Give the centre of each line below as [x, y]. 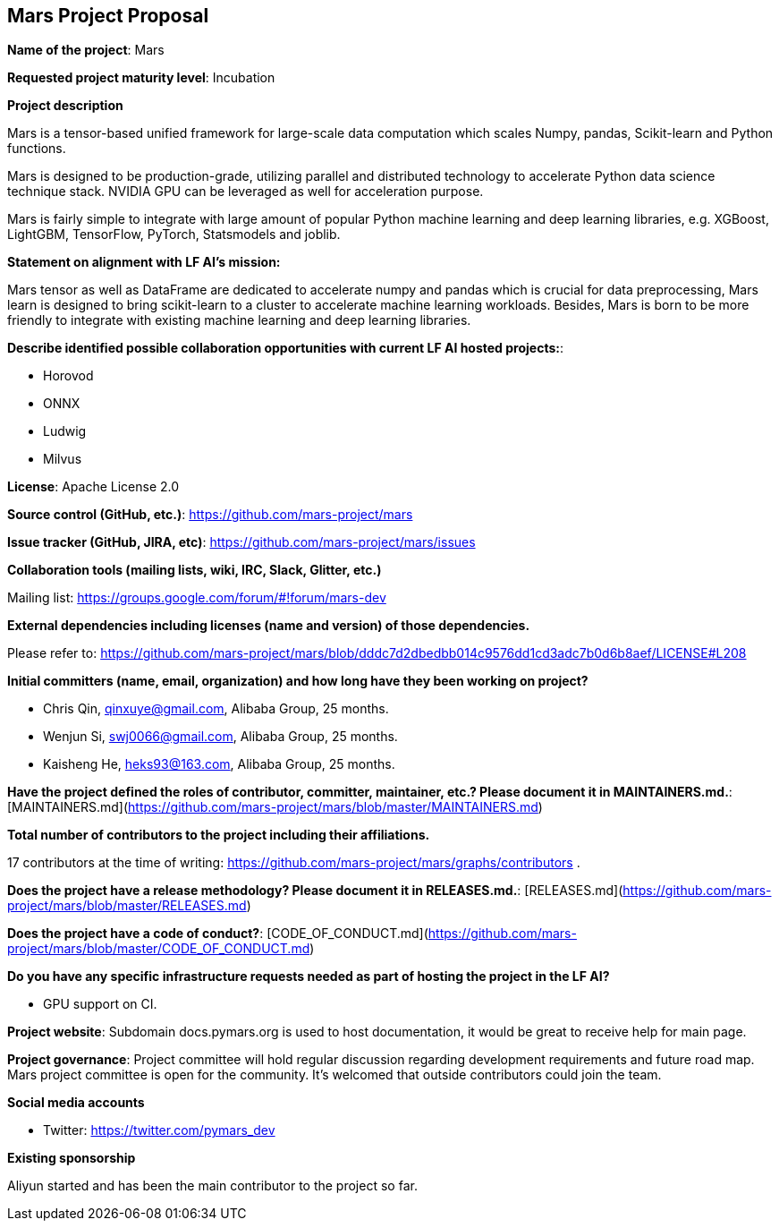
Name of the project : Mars [86, 50]
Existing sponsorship [72, 1158]
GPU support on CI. [100, 1004]
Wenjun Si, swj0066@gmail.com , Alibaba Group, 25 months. [220, 737]
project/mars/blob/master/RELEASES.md [127, 906]
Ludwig [65, 431]
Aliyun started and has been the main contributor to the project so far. [212, 1186]
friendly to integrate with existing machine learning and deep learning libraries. [239, 320]
